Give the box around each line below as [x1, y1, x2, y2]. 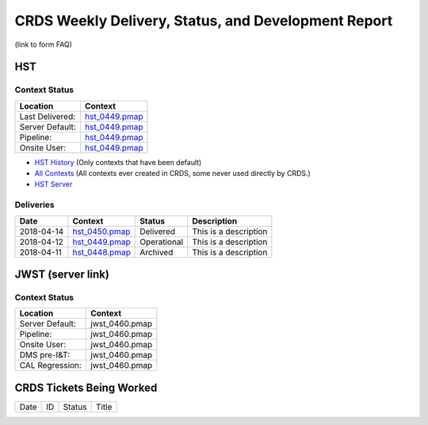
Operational [139, 236, 184, 247]
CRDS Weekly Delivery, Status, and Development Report [14, 12, 393, 29]
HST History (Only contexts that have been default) [34, 157, 202, 167]
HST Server [34, 179, 73, 190]
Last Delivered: [19, 111, 76, 122]
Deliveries [14, 199, 55, 210]
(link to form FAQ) [14, 40, 73, 49]
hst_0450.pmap [72, 226, 131, 237]
